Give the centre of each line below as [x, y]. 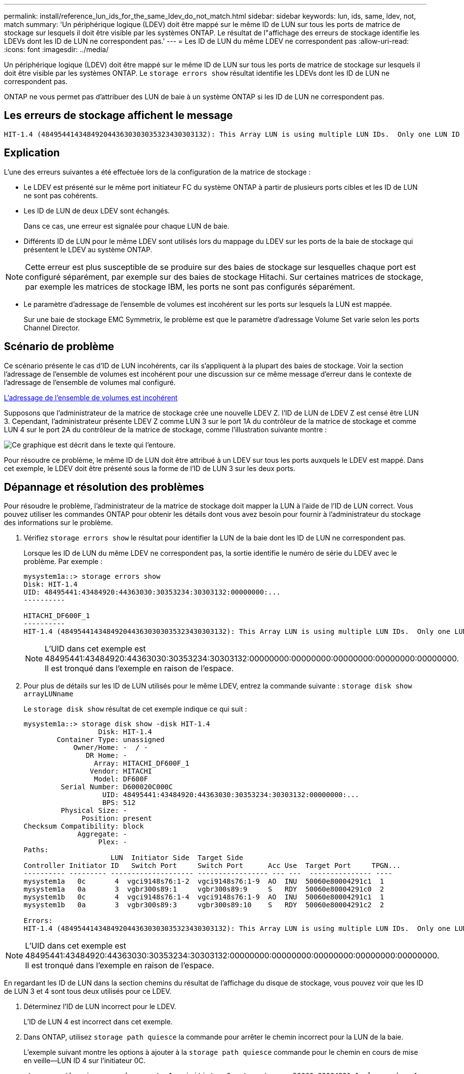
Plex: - [113, 842]
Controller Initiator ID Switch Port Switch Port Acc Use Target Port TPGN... [212, 866]
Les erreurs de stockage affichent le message [118, 116]
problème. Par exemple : [63, 562]
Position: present [117, 819]
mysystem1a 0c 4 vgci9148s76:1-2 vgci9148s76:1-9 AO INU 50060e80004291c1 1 [204, 881]
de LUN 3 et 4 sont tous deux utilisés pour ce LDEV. [88, 991]
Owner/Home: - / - [111, 748]
